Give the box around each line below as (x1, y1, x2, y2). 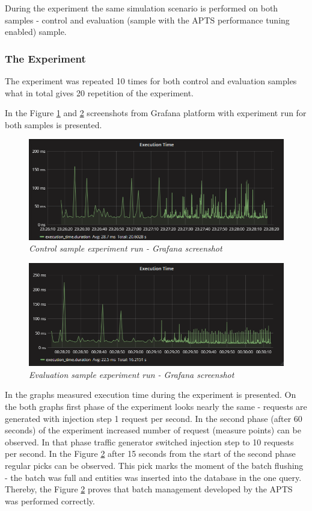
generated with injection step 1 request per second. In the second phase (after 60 (5, 412, 302, 424)
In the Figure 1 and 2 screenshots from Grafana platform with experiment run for (5, 107, 307, 119)
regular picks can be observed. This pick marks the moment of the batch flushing (5, 459, 304, 471)
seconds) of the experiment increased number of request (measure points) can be (5, 424, 301, 436)
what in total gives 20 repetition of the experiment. (5, 86, 194, 99)
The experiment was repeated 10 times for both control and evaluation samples (5, 75, 297, 87)
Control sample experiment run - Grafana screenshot (29, 242, 222, 255)
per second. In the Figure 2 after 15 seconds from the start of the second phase (5, 447, 296, 460)
